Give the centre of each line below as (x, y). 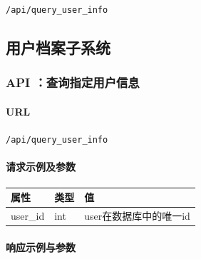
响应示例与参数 (41, 247)
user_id (28, 215)
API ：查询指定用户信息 (73, 82)
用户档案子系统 (58, 47)
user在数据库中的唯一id (137, 215)
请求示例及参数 (41, 167)
